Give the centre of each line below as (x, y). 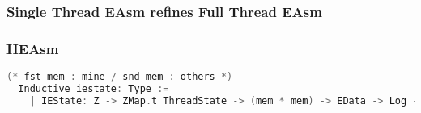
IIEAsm (33, 48)
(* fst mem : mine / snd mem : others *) (120, 77)
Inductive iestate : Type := (94, 88)
